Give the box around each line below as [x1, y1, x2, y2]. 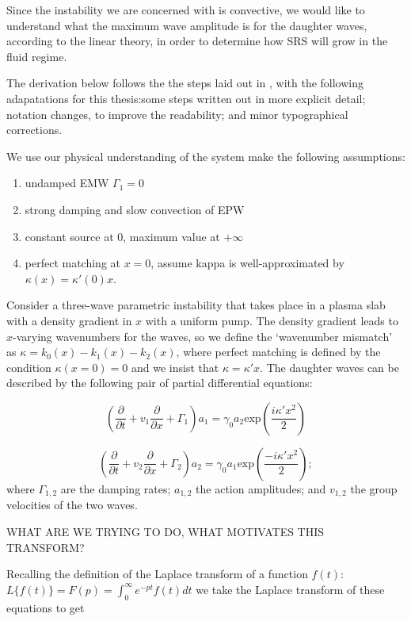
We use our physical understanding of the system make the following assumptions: [6, 148, 405, 164]
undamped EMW [25, 174, 109, 191]
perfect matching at [25, 255, 121, 271]
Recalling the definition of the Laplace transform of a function [6, 565, 308, 582]
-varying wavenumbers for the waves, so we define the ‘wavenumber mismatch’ [13, 328, 393, 344]
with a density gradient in [6, 312, 132, 328]
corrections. [6, 121, 63, 138]
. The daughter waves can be [260, 358, 399, 375]
